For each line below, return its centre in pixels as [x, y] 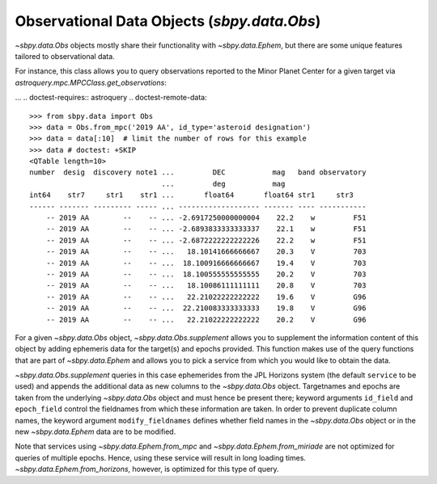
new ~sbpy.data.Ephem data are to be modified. [95, 431]
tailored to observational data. [65, 56]
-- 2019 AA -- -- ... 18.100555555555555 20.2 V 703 [206, 274]
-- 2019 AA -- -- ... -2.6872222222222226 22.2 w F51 [206, 240]
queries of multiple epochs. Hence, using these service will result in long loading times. [161, 457]
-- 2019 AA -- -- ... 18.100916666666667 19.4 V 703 [206, 263]
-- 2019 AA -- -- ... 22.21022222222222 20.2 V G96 [206, 320]
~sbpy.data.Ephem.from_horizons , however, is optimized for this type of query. [147, 469]
